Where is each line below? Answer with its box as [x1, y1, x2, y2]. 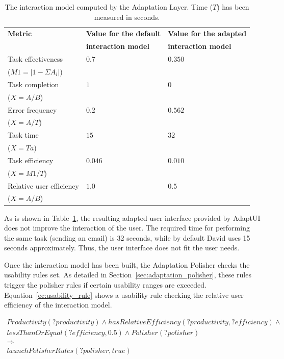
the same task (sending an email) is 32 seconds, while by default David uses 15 [4, 232, 250, 243]
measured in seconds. [94, 11, 160, 22]
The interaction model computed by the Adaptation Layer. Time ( [5, 2, 213, 12]
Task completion [8, 79, 59, 89]
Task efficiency [8, 155, 54, 165]
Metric [8, 28, 32, 39]
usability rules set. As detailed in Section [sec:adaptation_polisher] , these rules [4, 269, 251, 280]
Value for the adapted [168, 28, 247, 39]
